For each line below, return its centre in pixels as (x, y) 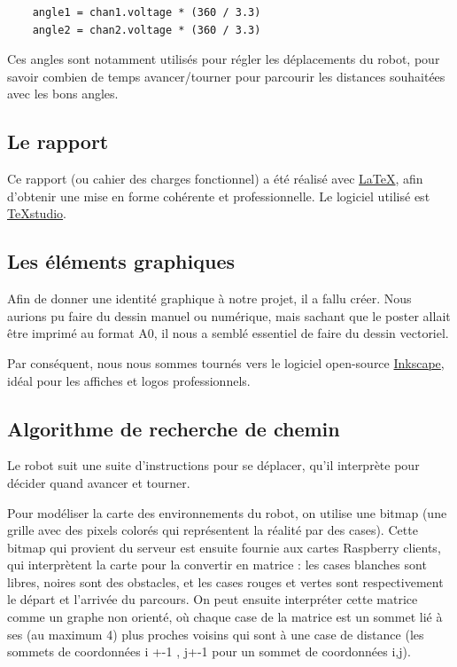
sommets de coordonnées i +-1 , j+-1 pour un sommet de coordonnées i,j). (209, 651)
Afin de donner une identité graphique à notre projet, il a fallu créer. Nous (209, 298)
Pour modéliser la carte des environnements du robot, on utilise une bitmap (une (227, 512)
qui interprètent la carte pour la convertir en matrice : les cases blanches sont (217, 565)
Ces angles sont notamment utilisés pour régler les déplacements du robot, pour (224, 59)
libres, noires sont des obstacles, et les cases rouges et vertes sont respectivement (225, 581)
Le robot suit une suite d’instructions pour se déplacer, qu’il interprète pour (213, 465)
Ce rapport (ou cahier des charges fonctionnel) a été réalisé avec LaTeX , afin (215, 179)
